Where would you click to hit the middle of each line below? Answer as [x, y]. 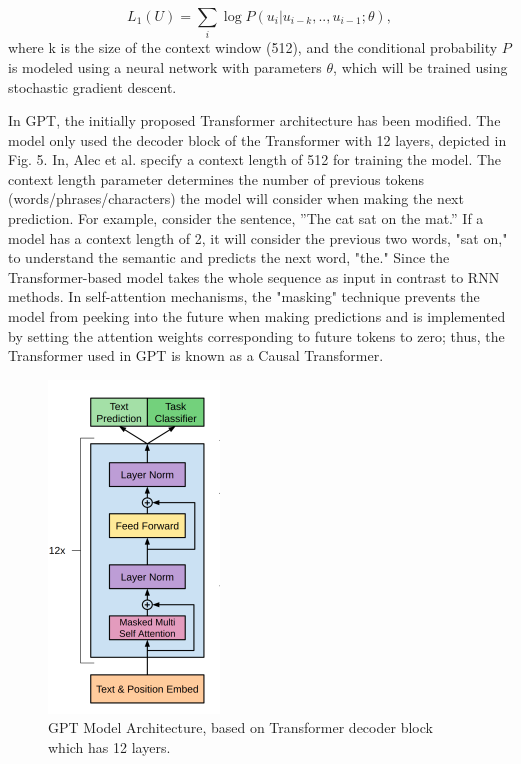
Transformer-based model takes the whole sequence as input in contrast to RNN [254, 276]
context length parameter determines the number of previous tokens [216, 178]
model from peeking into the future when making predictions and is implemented [257, 316]
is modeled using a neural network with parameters [165, 66]
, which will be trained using [420, 66]
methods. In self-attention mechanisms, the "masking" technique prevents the [244, 296]
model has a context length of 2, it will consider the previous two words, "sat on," [258, 237]
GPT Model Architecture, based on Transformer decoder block [240, 727]
